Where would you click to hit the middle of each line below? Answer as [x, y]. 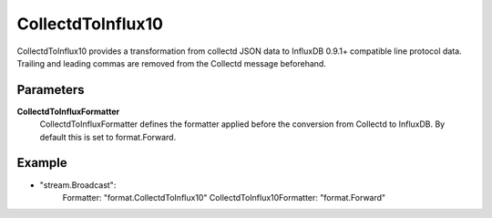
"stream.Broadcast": [78, 185]
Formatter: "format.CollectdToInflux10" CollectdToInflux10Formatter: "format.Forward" [224, 197]
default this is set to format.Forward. [108, 137]
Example [42, 163]
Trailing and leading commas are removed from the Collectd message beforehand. [172, 63]
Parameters [51, 90]
